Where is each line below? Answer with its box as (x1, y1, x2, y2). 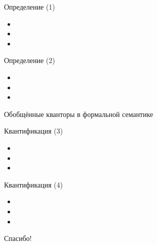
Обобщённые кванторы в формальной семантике (4, 108, 153, 119)
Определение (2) (4, 55, 55, 66)
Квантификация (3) (4, 126, 63, 136)
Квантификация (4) (4, 179, 63, 190)
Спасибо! (4, 233, 32, 243)
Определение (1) (4, 2, 55, 12)
